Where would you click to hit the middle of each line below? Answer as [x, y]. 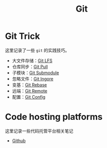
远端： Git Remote [30, 91]
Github [19, 140]
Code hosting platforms [54, 117]
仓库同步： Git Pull [30, 66]
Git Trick [23, 36]
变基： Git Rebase [29, 85]
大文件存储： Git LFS [32, 60]
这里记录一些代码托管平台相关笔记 [39, 131]
